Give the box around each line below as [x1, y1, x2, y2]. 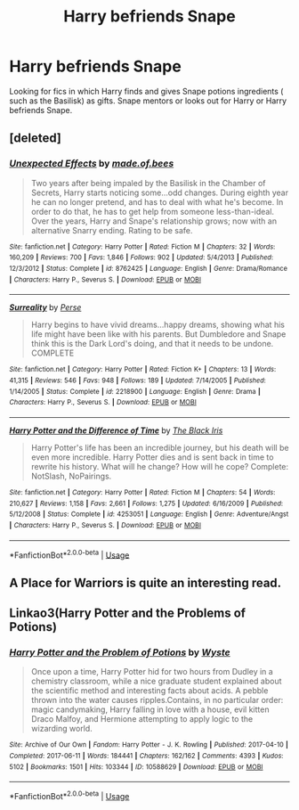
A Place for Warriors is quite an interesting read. [9, 575, 282, 590]
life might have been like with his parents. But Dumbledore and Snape [30, 329, 287, 340]
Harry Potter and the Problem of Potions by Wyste [9, 646, 230, 659]
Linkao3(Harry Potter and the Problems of [9, 605, 246, 620]
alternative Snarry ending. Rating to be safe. [30, 225, 193, 235]
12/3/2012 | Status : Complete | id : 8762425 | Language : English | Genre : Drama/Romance [9, 264, 287, 273]
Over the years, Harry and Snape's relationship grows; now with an [30, 216, 278, 226]
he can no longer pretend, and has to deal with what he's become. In [30, 196, 284, 207]
